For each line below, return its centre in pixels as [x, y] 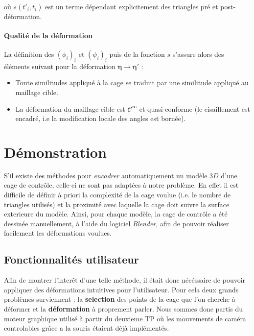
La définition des [29, 54]
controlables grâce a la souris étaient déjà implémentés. [87, 328]
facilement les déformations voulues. [58, 233]
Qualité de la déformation [48, 35]
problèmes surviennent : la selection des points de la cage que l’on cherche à [120, 299]
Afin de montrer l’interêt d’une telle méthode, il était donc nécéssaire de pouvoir [125, 280]
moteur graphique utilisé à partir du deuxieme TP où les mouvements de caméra [125, 318]
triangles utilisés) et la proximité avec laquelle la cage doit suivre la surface [117, 204]
